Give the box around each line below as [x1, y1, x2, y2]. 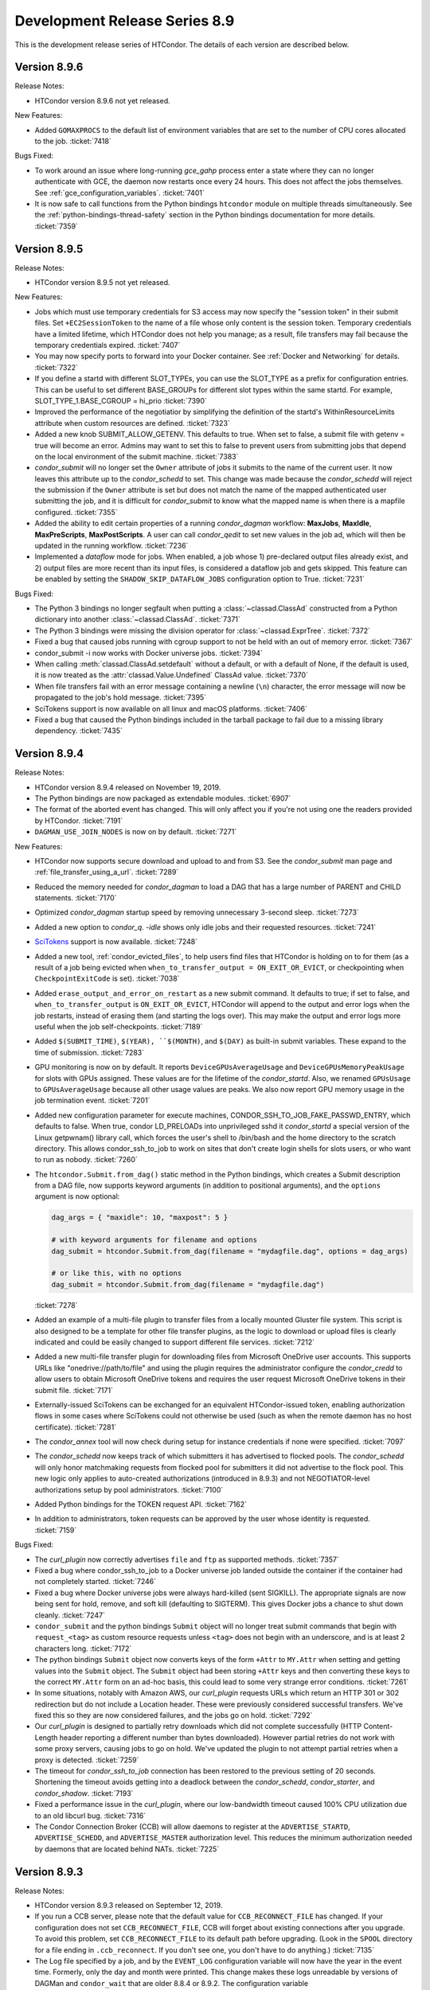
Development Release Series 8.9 [14, 12, 235, 29]
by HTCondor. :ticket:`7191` [34, 816, 123, 825]
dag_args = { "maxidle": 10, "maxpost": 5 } [51, 1213, 229, 1222]
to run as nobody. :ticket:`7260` [34, 1155, 139, 1165]
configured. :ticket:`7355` [34, 507, 118, 517]
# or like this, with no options [51, 1269, 182, 1278]
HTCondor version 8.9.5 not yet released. [34, 278, 170, 287]
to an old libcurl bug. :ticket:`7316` [34, 1811, 147, 1820]
